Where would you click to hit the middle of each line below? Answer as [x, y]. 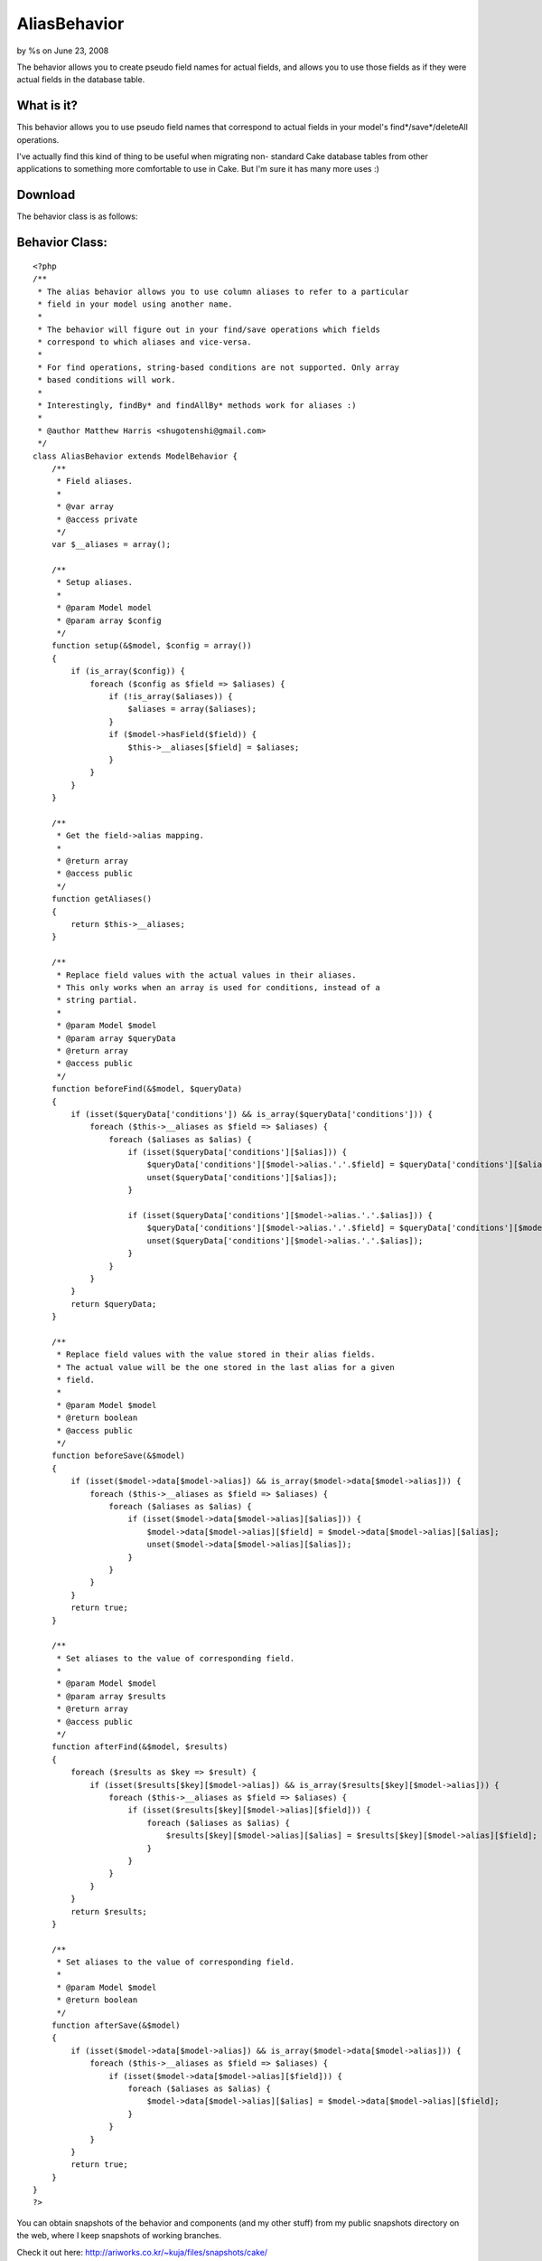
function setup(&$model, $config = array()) [151, 646]
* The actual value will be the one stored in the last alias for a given [225, 1367]
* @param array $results [112, 1696]
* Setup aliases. [95, 582]
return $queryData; [114, 1304]
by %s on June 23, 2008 [63, 51]
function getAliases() [102, 899]
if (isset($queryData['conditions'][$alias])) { [238, 1152]
